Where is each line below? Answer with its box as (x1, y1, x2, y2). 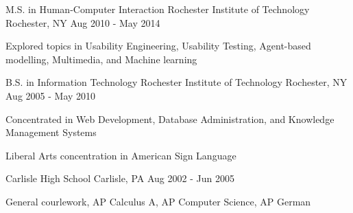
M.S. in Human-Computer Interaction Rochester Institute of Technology (5, 2, 310, 16)
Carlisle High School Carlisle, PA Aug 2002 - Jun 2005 (5, 171, 234, 186)
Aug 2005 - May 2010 (5, 88, 96, 102)
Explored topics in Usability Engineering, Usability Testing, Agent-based (5, 38, 311, 53)
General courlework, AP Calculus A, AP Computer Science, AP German (5, 194, 311, 208)
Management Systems (5, 125, 97, 139)
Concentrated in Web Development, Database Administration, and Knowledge (5, 111, 334, 126)
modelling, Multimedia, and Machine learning (5, 52, 197, 66)
